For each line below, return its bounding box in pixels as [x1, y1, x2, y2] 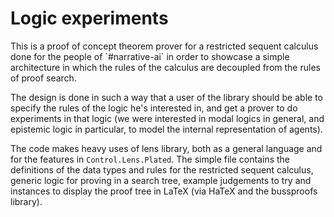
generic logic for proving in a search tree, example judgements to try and [10, 174, 312, 186]
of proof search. [10, 72, 77, 84]
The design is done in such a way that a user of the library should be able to [10, 91, 323, 103]
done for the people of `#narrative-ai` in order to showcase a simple [10, 50, 290, 62]
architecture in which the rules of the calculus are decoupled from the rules [10, 61, 321, 73]
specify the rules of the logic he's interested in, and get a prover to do [10, 102, 298, 114]
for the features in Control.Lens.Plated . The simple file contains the [10, 153, 291, 165]
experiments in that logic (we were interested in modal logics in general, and [10, 112, 325, 124]
